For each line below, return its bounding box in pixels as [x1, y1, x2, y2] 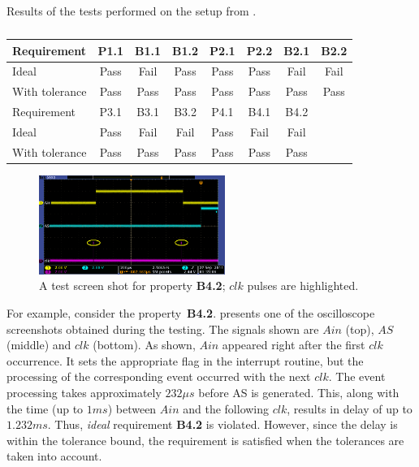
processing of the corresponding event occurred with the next [6, 368, 311, 385]
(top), [345, 320, 374, 337]
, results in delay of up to [287, 400, 413, 417]
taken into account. [6, 448, 102, 465]
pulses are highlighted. [247, 277, 359, 294]
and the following [183, 400, 270, 417]
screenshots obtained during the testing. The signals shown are [6, 320, 319, 337]
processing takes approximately [6, 383, 162, 400]
